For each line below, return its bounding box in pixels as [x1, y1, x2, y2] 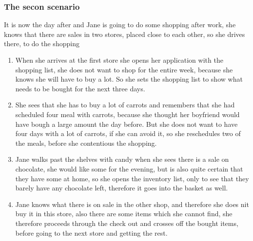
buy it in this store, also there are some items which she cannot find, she [15, 208, 233, 219]
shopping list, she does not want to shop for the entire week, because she [15, 64, 233, 74]
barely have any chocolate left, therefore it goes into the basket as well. [15, 183, 228, 193]
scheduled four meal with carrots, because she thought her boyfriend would [15, 109, 240, 119]
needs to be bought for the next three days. [15, 83, 145, 93]
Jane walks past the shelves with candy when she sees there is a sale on [15, 154, 229, 164]
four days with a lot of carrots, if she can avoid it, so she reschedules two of [15, 128, 241, 138]
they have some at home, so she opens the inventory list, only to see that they [15, 173, 249, 183]
